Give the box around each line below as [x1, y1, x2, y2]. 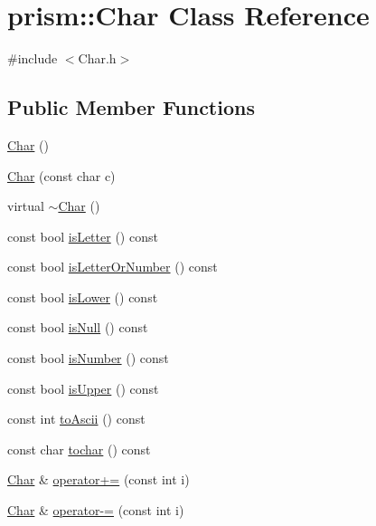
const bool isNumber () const [7, 349, 169, 368]
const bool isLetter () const [7, 226, 158, 245]
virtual [7, 196, 44, 215]
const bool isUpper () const [7, 378, 159, 397]
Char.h [78, 49, 117, 68]
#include [7, 49, 58, 68]
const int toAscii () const [7, 409, 146, 428]
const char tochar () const [7, 439, 151, 458]
